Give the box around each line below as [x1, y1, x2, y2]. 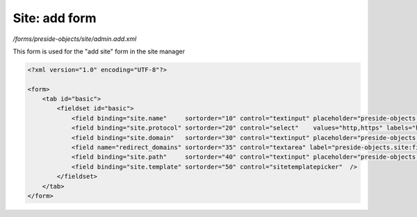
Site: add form [13, 10, 97, 26]
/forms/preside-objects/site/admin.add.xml [13, 35, 137, 43]
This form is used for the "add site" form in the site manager [13, 47, 186, 55]
